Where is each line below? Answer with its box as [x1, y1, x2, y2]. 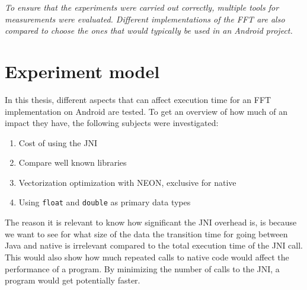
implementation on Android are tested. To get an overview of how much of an [5, 105, 287, 117]
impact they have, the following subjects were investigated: [5, 117, 219, 129]
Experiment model [5, 59, 160, 83]
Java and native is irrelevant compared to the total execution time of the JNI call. [5, 239, 303, 252]
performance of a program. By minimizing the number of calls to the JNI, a [5, 262, 280, 275]
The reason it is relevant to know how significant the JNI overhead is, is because [5, 216, 297, 228]
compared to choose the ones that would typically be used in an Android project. [5, 24, 293, 37]
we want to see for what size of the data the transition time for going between [5, 227, 288, 240]
